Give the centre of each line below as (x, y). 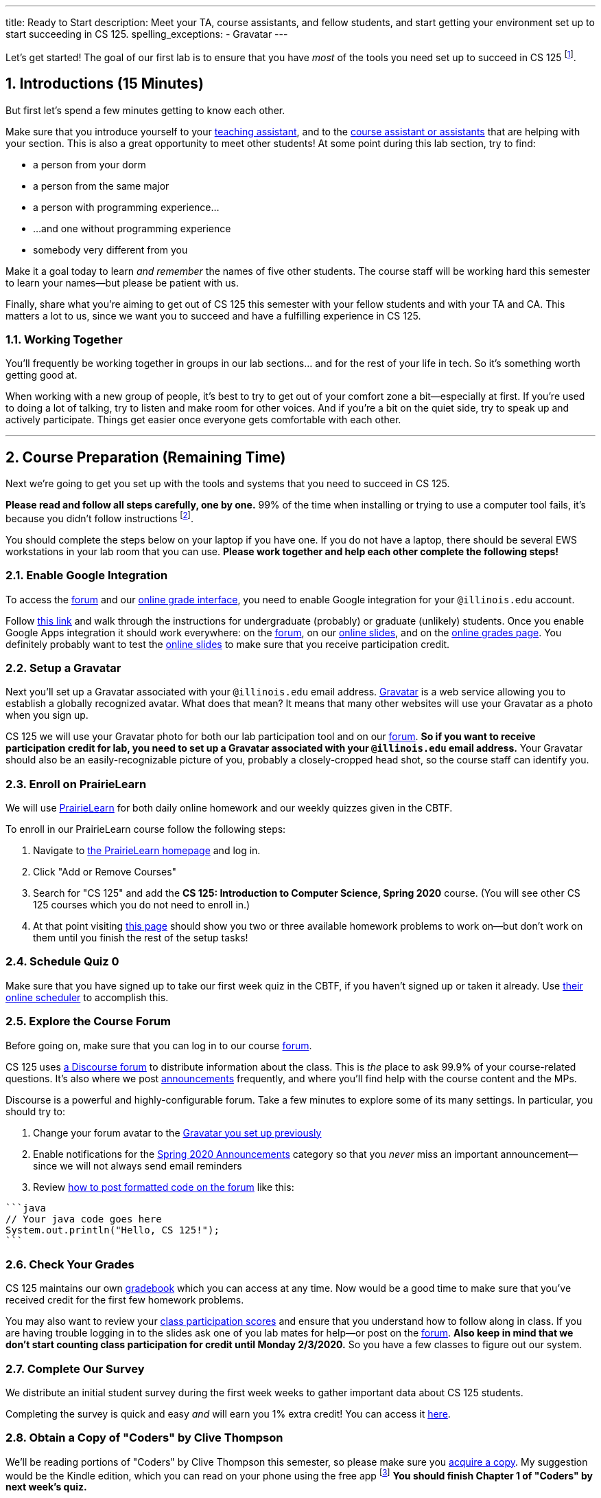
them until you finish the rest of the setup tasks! (141, 938)
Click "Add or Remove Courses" (105, 872)
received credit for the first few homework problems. (125, 1300)
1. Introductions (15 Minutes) (105, 84)
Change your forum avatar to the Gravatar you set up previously (177, 1132)
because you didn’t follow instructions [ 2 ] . (99, 517)
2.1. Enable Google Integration (87, 575)
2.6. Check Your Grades (70, 1264)
